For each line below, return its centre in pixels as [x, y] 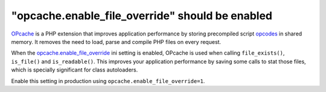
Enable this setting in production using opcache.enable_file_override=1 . [108, 81]
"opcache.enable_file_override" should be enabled [142, 16]
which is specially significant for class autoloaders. [75, 70]
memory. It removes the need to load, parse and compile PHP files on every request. [116, 41]
